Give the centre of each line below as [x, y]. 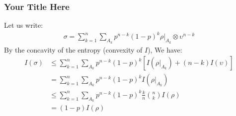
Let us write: [24, 25]
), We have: [165, 49]
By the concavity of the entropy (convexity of [73, 49]
